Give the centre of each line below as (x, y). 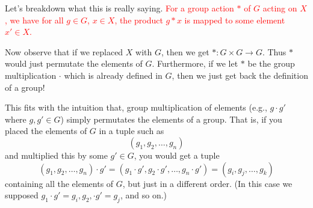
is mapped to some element (235, 20)
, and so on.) (144, 195)
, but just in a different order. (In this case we (207, 183)
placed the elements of (46, 131)
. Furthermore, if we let (195, 63)
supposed (22, 195)
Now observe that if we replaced (64, 51)
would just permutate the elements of (74, 63)
